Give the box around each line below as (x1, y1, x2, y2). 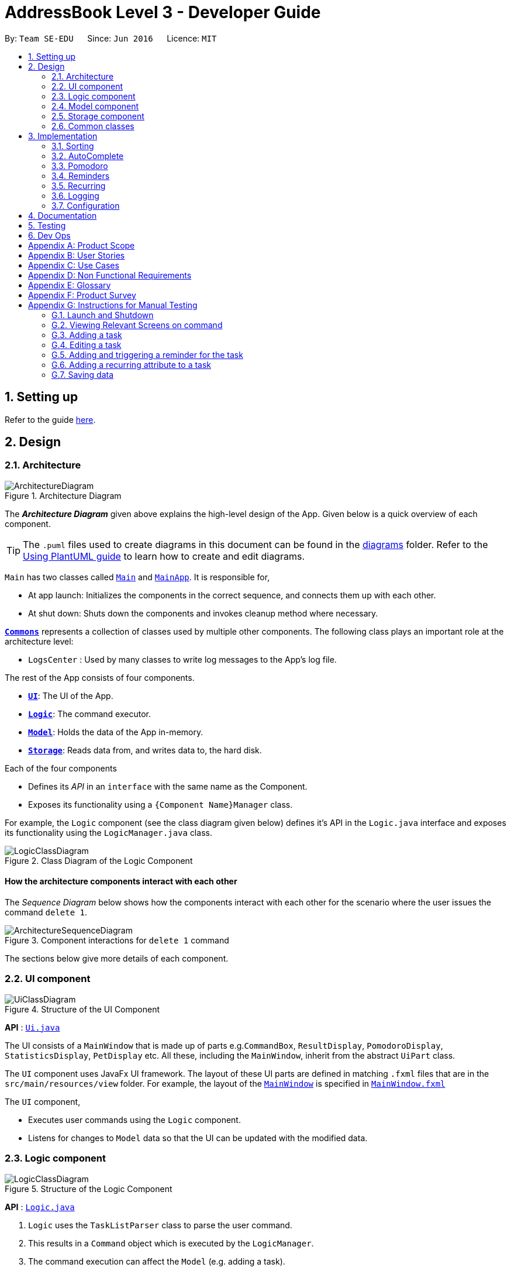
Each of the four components (5, 763, 117, 773)
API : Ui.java (5, 1022, 60, 1032)
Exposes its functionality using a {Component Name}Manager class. (28, 799, 293, 810)
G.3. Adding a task (51, 329, 122, 340)
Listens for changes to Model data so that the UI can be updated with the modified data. (28, 1132, 368, 1143)
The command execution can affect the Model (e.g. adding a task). (28, 1256, 285, 1266)
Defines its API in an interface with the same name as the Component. (28, 781, 308, 791)
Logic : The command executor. (28, 708, 151, 719)
